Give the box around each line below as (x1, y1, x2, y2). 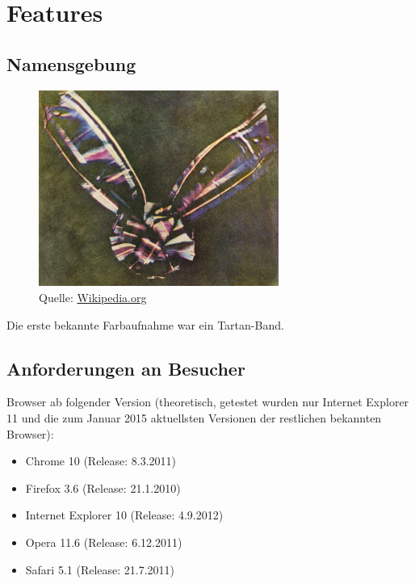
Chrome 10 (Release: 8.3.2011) (25, 452, 176, 469)
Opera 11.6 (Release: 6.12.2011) (25, 534, 182, 550)
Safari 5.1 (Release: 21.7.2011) (25, 561, 175, 578)
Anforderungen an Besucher (6, 355, 245, 380)
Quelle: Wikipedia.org (39, 289, 147, 306)
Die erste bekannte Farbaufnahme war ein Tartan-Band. (6, 316, 284, 333)
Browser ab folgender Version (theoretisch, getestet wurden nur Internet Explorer (6, 393, 409, 410)
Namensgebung (6, 51, 136, 76)
